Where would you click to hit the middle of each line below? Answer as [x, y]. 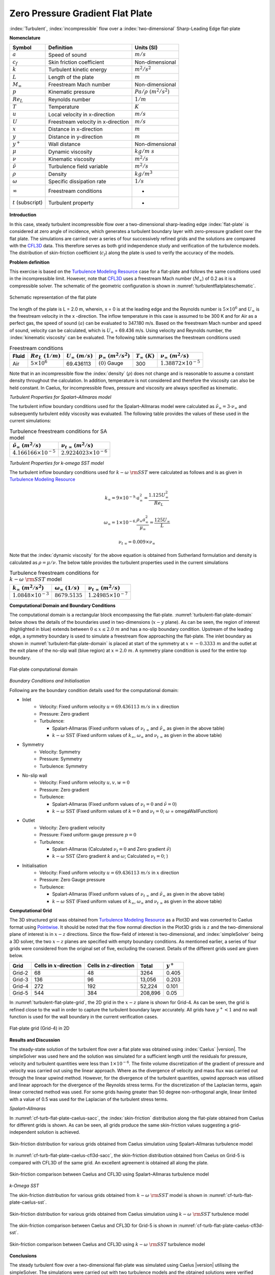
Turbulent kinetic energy [78, 70]
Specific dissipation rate [77, 182]
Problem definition [30, 262]
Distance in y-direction [76, 137]
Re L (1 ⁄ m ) [46, 356]
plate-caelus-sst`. [28, 1202]
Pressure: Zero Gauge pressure [72, 880]
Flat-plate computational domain [44, 669]
